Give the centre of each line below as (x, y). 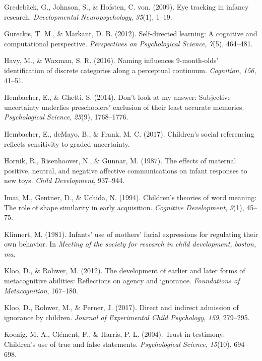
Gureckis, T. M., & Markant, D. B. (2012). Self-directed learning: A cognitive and (131, 34)
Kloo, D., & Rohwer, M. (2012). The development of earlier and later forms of (125, 270)
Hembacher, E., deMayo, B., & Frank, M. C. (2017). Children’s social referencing (129, 133)
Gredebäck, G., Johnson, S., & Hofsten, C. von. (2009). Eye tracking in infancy (126, 7)
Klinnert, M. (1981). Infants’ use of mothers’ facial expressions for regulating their (131, 234)
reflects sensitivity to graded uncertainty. (67, 143)
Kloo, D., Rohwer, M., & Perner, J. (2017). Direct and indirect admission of (121, 307)
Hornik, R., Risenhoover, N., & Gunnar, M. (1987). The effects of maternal (120, 161)
